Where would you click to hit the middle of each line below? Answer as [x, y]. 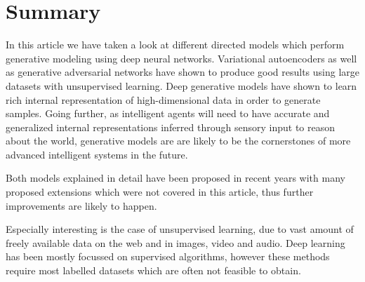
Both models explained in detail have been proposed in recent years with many [175, 178]
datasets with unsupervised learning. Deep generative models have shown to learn [181, 85]
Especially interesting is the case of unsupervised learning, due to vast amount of [180, 229]
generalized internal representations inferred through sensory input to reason [170, 127]
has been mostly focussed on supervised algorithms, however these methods [168, 256]
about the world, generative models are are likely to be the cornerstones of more [178, 141]
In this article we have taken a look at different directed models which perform [175, 45]
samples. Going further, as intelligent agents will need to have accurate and [168, 113]
